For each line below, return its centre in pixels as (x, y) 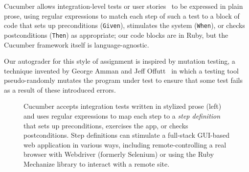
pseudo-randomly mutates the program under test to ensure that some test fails (123, 80)
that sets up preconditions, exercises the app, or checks (106, 125)
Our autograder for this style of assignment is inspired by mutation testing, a (120, 61)
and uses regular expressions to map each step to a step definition (122, 116)
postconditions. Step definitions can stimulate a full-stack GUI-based (126, 135)
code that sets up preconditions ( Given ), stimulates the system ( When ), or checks (124, 25)
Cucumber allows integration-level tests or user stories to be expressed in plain (124, 6)
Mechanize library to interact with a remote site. (97, 164)
